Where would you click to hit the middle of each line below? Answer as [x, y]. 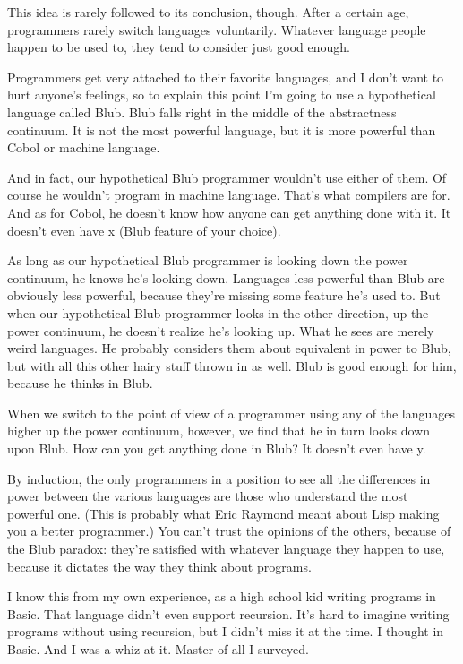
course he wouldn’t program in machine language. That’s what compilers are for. [229, 195]
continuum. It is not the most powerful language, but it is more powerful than [222, 129]
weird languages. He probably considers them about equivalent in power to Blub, [229, 348]
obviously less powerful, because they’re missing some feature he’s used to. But [224, 295]
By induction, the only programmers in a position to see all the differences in [219, 478]
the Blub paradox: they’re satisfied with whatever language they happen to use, [226, 549]
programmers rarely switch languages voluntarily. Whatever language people [217, 29]
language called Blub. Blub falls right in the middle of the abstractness [202, 112]
